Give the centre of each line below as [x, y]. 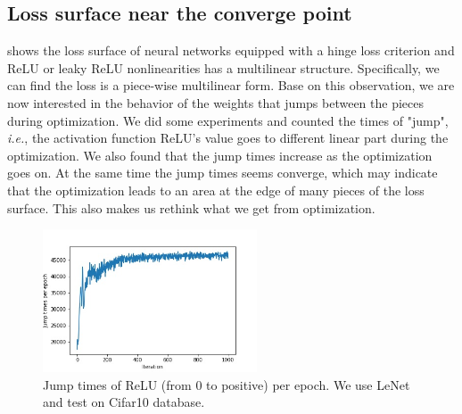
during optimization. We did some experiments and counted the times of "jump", [228, 120]
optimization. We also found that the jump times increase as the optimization [220, 155]
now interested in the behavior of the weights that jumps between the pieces [216, 102]
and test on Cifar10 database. [124, 402]
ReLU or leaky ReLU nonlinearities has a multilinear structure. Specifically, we [223, 67]
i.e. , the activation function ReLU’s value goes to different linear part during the [228, 138]
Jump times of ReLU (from [117, 384]
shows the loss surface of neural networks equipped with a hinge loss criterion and [231, 50]
